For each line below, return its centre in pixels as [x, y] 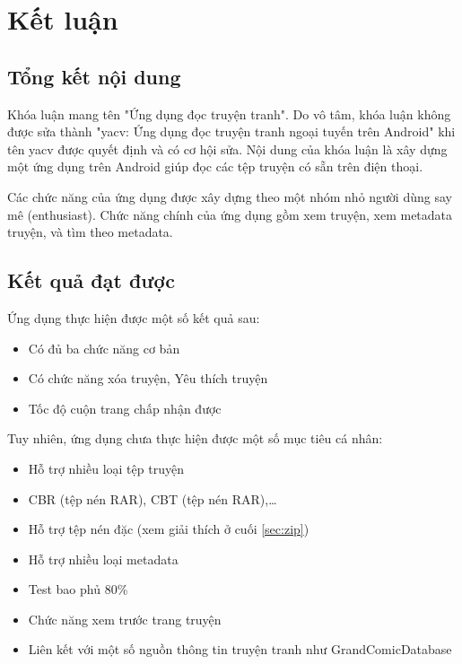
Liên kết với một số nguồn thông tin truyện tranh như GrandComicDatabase [240, 649]
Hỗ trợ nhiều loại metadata [103, 559]
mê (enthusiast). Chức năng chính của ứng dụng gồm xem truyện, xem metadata [230, 214]
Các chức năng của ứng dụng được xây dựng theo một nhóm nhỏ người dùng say [230, 196]
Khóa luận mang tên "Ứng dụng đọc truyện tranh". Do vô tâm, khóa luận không [229, 114]
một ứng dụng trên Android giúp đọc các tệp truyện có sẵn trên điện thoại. [215, 166]
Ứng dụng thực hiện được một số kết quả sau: [134, 317]
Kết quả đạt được [91, 280]
